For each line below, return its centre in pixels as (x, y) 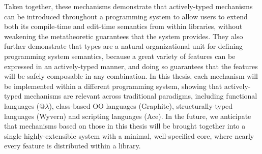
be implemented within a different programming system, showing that (113, 86)
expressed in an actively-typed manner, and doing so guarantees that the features (131, 66)
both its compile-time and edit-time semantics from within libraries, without (123, 26)
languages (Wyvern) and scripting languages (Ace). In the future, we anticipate (128, 116)
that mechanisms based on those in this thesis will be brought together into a (125, 126)
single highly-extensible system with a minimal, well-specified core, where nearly (129, 135)
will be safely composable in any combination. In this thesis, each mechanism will (131, 76)
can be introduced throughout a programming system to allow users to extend (126, 16)
